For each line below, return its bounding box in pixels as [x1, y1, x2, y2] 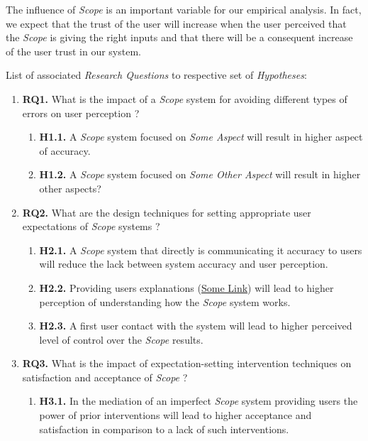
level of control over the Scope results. [39, 332, 203, 347]
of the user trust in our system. [6, 43, 141, 58]
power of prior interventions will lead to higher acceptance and [39, 408, 312, 423]
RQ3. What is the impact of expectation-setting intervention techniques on [22, 356, 352, 371]
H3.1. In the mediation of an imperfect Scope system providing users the [39, 393, 358, 408]
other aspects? [39, 180, 101, 195]
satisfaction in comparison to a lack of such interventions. [39, 421, 289, 436]
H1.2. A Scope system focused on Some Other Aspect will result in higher [39, 167, 361, 182]
